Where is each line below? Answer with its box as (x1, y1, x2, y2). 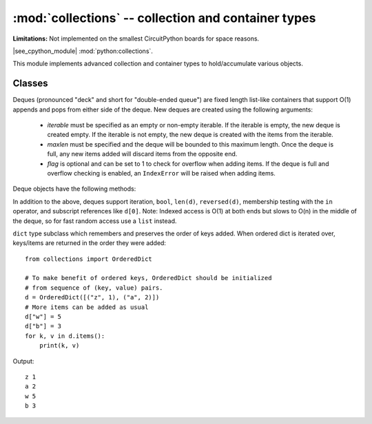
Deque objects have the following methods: (12, 184, 136, 193)
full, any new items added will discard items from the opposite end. (47, 150, 238, 158)
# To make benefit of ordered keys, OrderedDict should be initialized (25, 274, 272, 282)
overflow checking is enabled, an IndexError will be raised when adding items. (47, 169, 276, 177)
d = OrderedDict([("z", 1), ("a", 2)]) (25, 293, 160, 301)
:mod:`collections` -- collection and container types (12, 10, 316, 25)
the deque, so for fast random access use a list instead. (12, 217, 177, 225)
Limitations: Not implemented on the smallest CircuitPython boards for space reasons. (12, 34, 260, 43)
